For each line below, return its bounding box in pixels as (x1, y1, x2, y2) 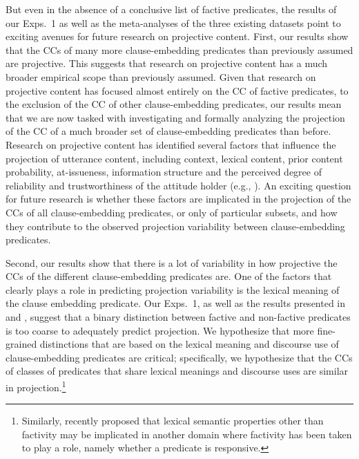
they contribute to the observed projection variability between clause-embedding (6, 218, 345, 233)
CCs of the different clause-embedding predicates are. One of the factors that (6, 269, 332, 283)
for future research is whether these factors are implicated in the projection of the (6, 191, 351, 206)
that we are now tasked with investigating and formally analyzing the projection (6, 110, 345, 124)
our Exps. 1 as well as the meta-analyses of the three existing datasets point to (6, 15, 341, 30)
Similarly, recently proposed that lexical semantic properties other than (21, 413, 324, 428)
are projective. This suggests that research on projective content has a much (6, 56, 328, 71)
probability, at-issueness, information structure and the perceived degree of (6, 165, 322, 179)
